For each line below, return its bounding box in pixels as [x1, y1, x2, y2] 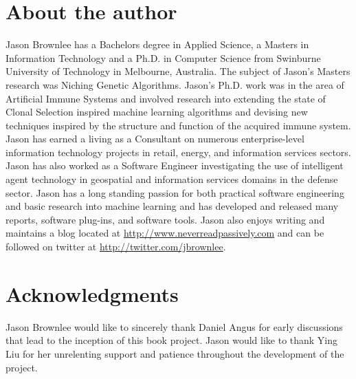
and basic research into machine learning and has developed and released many [5, 199, 339, 213]
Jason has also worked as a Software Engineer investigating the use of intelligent [5, 158, 344, 173]
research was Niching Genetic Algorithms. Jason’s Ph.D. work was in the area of [5, 77, 344, 91]
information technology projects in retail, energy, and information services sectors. [5, 144, 351, 159]
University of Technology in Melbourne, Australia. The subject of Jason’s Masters [5, 64, 351, 78]
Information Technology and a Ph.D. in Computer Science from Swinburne [5, 50, 321, 65]
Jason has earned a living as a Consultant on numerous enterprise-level [5, 131, 304, 146]
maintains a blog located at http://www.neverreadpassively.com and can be [5, 226, 324, 240]
